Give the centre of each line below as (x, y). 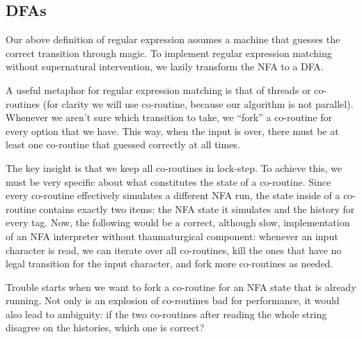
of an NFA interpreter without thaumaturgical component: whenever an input (172, 236)
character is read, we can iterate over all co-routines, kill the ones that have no (174, 250)
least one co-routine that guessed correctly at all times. (123, 144)
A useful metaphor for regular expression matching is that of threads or (158, 89)
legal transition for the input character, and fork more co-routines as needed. (170, 263)
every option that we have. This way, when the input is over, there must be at (172, 131)
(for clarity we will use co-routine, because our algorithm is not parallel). (198, 103)
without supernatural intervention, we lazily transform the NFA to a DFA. (165, 66)
